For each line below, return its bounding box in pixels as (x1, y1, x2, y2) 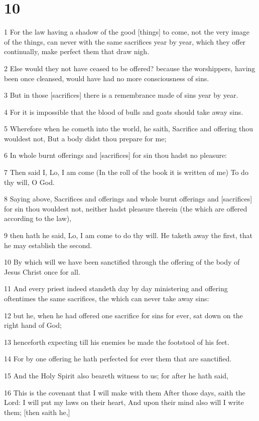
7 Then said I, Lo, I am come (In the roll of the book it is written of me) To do (4, 167, 248, 177)
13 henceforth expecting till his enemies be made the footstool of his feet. (4, 336, 229, 347)
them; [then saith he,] (4, 406, 70, 417)
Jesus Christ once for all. (4, 266, 80, 277)
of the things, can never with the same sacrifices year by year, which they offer (4, 36, 246, 47)
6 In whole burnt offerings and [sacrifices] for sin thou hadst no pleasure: (4, 150, 227, 160)
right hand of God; (4, 320, 62, 330)
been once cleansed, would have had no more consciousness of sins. (4, 73, 209, 83)
